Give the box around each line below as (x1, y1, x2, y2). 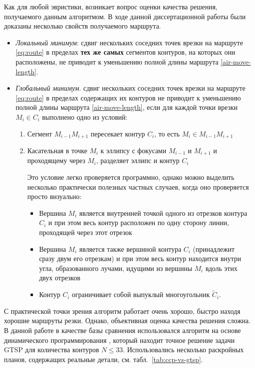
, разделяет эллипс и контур (96, 155, 180, 166)
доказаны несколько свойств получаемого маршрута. (4, 21, 161, 31)
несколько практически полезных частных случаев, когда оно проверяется (27, 181, 249, 192)
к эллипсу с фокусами (100, 145, 166, 155)
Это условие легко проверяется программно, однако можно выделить (27, 172, 234, 182)
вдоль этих (205, 263, 238, 273)
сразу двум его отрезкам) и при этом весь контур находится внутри (39, 253, 241, 264)
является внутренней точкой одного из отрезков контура (79, 207, 248, 218)
